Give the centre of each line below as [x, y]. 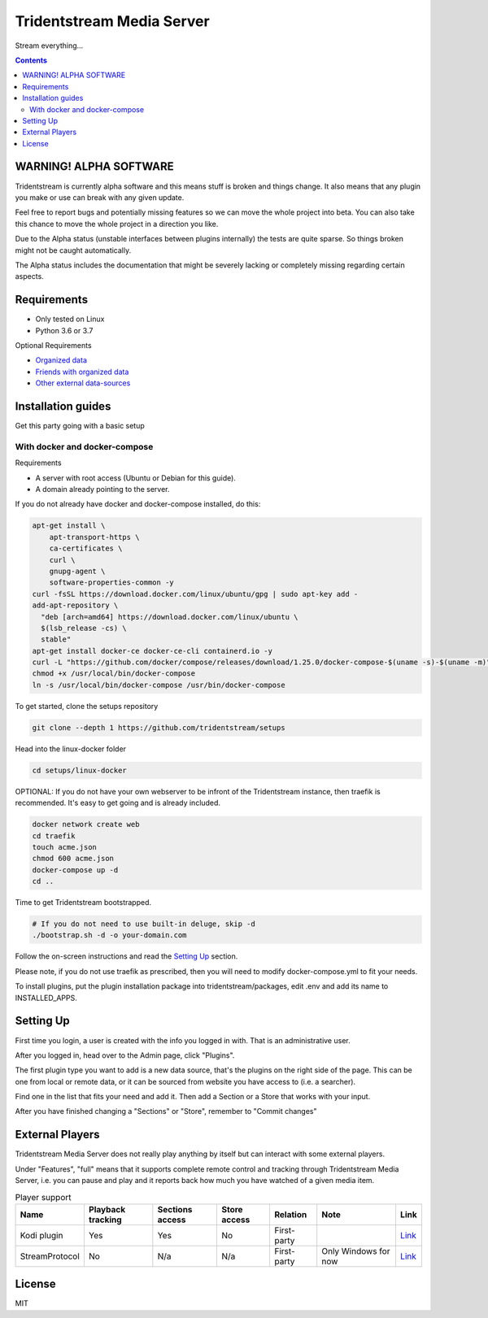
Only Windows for [356, 1251]
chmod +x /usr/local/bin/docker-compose [113, 674]
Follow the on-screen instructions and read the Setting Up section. [126, 956]
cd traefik [54, 836]
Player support [43, 1197]
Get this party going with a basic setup [80, 426]
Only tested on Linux [70, 319]
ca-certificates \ [86, 548]
